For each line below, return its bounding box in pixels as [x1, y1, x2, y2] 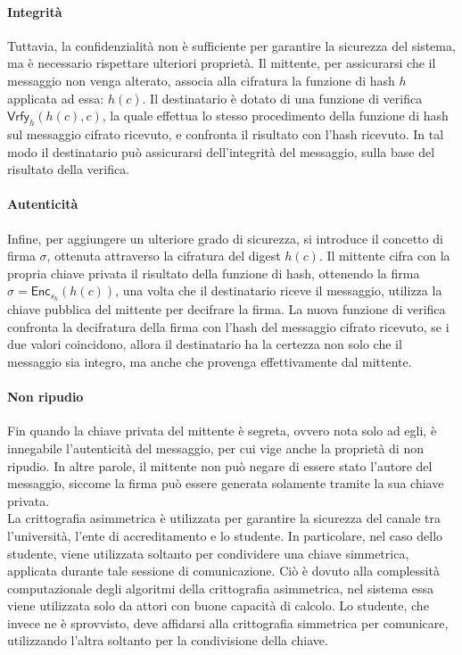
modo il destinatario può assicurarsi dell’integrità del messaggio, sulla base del [7, 142, 435, 161]
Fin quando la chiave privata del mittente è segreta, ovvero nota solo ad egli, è [7, 421, 437, 440]
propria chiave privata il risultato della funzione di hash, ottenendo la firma [7, 263, 420, 282]
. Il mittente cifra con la [318, 246, 450, 265]
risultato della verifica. [7, 160, 130, 178]
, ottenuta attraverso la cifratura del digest [46, 246, 281, 265]
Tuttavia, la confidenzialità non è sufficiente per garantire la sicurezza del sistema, [7, 36, 456, 54]
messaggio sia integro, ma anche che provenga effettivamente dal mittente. [7, 352, 412, 370]
